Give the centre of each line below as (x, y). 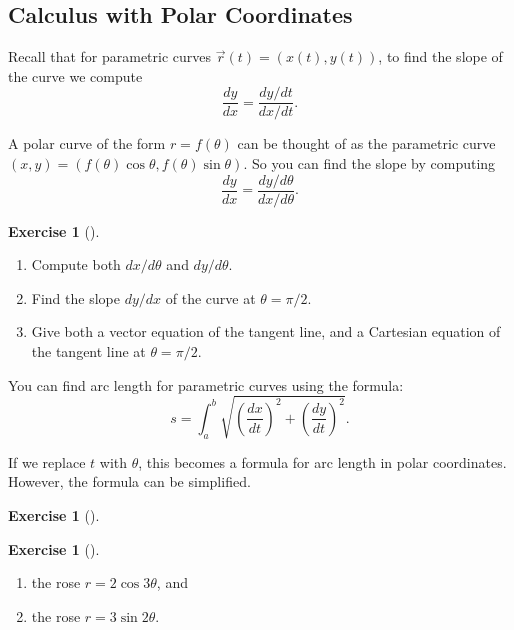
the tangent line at (88, 351)
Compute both (76, 264)
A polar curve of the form (87, 143)
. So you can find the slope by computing (369, 163)
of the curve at (210, 297)
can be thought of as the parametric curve (366, 143)
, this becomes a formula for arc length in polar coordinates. (322, 461)
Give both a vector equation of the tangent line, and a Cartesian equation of (266, 331)
